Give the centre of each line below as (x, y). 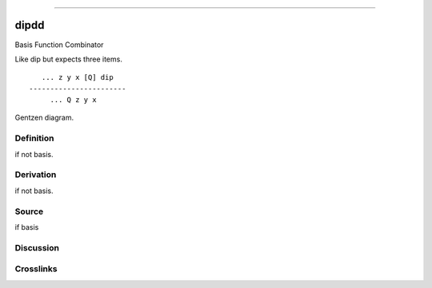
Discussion (37, 247)
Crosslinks (36, 269)
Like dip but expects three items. (69, 59)
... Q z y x (73, 100)
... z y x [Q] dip (77, 77)
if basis (27, 227)
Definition (34, 138)
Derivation (36, 175)
